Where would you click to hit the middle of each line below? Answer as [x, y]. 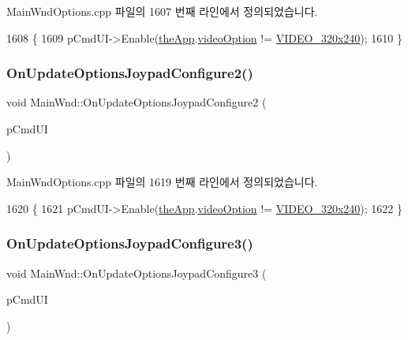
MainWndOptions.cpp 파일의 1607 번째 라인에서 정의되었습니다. [162, 11]
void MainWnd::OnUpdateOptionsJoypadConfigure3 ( [137, 273]
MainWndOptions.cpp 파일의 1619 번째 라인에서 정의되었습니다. [162, 182]
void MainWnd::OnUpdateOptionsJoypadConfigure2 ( [137, 102]
